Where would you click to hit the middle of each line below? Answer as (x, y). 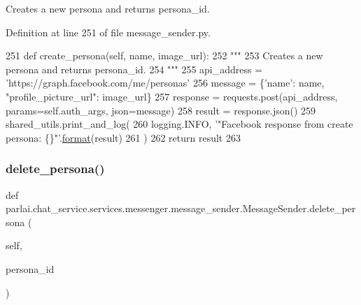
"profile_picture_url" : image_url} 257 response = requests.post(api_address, (172, 96)
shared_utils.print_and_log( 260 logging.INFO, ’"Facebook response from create (179, 124)
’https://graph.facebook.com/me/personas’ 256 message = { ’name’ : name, (165, 83)
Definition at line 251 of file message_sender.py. (108, 32)
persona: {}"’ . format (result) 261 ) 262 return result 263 (123, 137)
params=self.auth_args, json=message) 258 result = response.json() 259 (161, 110)
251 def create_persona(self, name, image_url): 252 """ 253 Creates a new (164, 55)
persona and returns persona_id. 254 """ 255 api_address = (134, 69)
